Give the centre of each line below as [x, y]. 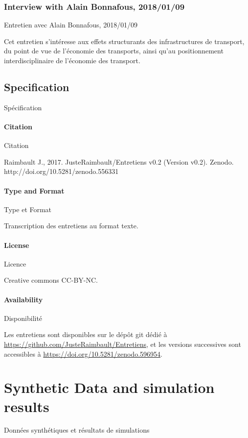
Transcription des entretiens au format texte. [71, 226]
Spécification [23, 107]
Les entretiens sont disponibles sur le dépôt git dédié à [86, 334]
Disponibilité [23, 318]
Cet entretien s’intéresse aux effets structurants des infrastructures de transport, [124, 41]
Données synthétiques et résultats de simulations [77, 430]
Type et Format [28, 209]
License [17, 245]
